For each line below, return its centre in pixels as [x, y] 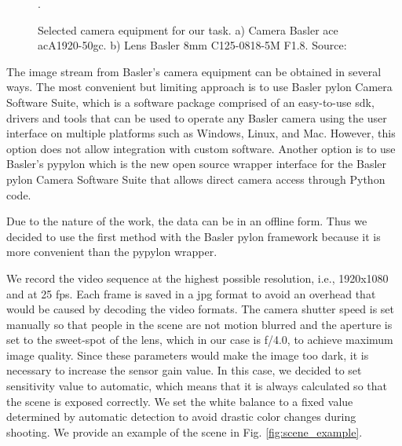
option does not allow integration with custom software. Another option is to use [201, 148]
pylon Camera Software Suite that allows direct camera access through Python [196, 179]
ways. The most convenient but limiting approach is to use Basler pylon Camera [199, 87]
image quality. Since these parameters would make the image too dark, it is [188, 355]
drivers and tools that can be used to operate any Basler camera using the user [197, 117]
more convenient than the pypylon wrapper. [112, 252]
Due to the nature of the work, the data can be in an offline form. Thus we [187, 221]
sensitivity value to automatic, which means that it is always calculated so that [197, 386]
